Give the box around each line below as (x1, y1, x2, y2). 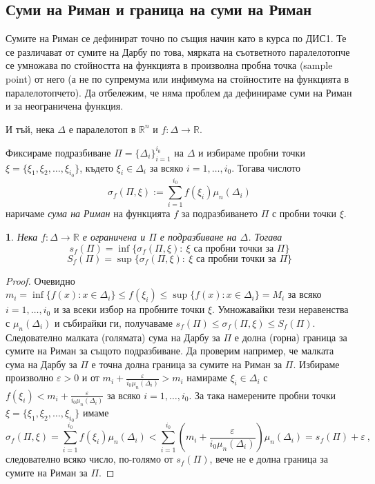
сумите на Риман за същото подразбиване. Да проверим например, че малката (6, 343, 334, 358)
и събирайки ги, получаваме (54, 315, 173, 330)
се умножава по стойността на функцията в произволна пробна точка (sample (6, 58, 333, 72)
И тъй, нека (6, 121, 55, 136)
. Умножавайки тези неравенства (212, 302, 349, 316)
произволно (6, 370, 54, 385)
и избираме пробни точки (198, 145, 305, 159)
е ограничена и (82, 229, 146, 243)
